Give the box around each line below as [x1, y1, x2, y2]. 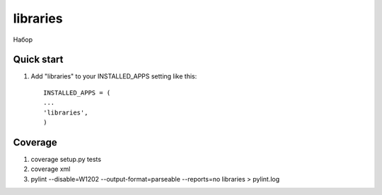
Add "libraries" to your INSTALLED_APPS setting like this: [30, 72, 197, 81]
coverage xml [30, 165, 71, 173]
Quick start [13, 54, 64, 66]
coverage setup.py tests [30, 155, 102, 163]
